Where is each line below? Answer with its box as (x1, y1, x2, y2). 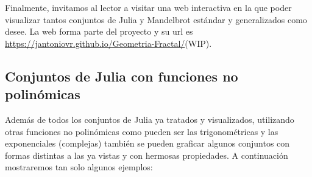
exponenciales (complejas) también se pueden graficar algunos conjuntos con (5, 137, 290, 150)
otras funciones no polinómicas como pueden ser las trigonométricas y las (5, 125, 278, 137)
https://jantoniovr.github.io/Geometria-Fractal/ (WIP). (5, 36, 212, 49)
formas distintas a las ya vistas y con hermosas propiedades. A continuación (5, 148, 288, 161)
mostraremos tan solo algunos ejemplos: (5, 161, 153, 173)
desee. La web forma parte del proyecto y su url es (5, 25, 193, 38)
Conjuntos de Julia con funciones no (5, 66, 238, 85)
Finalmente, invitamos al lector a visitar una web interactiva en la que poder (5, 1, 292, 13)
